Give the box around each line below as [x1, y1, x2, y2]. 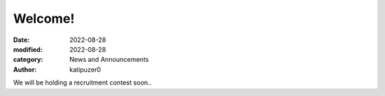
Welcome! [13, 11, 75, 26]
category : [13, 55, 43, 64]
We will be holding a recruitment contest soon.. [13, 78, 152, 87]
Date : [13, 36, 30, 44]
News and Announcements [69, 55, 149, 64]
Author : [13, 65, 37, 74]
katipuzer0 [69, 65, 101, 74]
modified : [13, 45, 43, 53]
